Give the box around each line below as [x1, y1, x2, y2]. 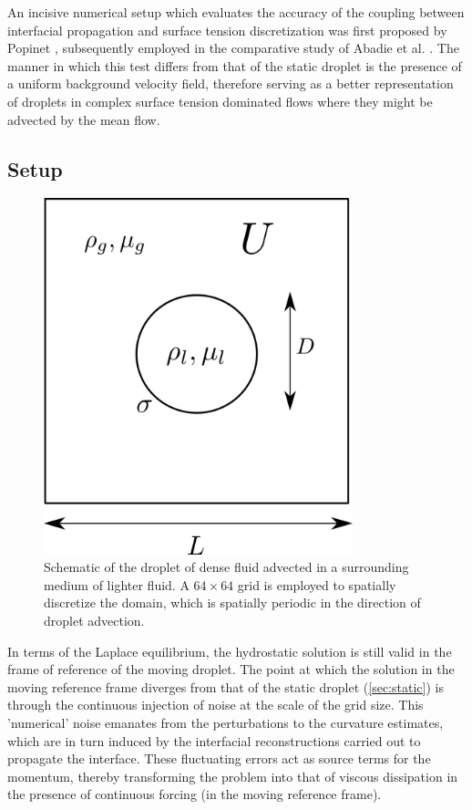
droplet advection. [44, 610, 145, 629]
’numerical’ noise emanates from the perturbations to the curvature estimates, [7, 712, 444, 732]
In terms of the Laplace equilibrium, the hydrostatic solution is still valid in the [7, 641, 452, 660]
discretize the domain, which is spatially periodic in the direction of [44, 593, 421, 612]
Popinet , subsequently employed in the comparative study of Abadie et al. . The [7, 38, 459, 57]
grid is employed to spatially [237, 575, 396, 594]
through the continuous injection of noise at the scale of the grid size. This [7, 695, 424, 714]
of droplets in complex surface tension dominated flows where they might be [7, 91, 433, 110]
